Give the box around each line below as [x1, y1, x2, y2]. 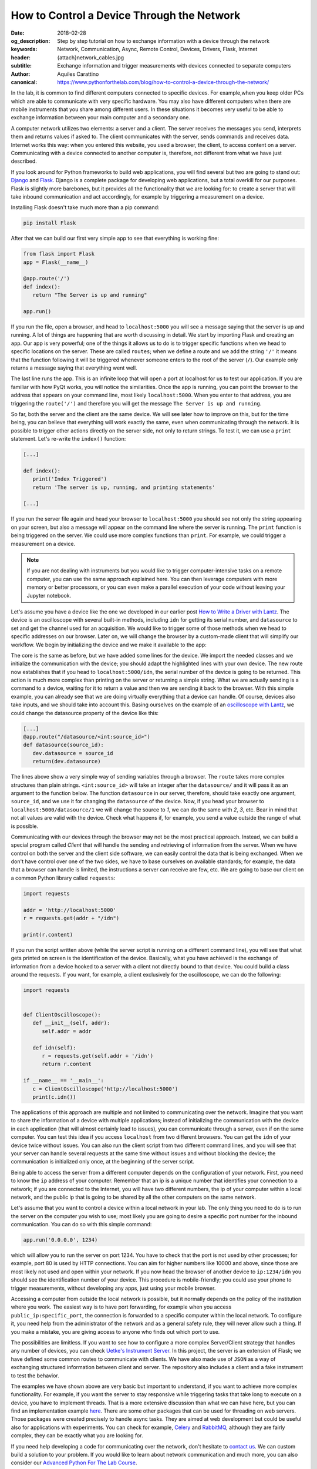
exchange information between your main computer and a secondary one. [11, 114, 191, 121]
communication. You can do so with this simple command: [11, 1221, 152, 1228]
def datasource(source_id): [23, 742, 104, 749]
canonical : [11, 78, 38, 85]
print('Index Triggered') [32, 476, 107, 482]
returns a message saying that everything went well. [11, 364, 137, 371]
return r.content [42, 1061, 92, 1068]
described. [11, 157, 38, 165]
